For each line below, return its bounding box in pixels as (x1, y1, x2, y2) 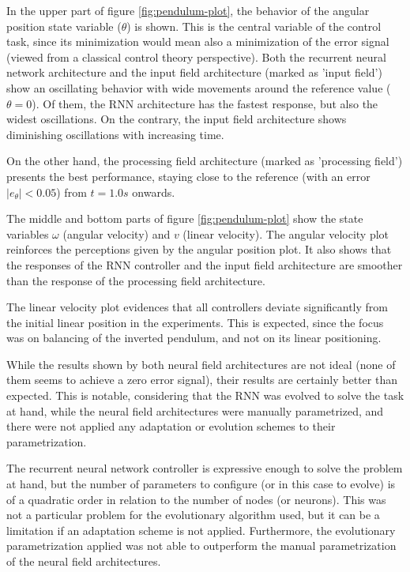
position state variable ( (6, 17, 122, 34)
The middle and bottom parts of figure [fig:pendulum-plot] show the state (6, 210, 363, 227)
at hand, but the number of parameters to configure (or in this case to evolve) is (6, 476, 396, 492)
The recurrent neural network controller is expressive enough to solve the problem (6, 460, 403, 476)
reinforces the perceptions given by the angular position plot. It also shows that (6, 241, 392, 258)
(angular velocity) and (62, 225, 171, 242)
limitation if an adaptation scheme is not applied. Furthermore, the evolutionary (6, 521, 396, 538)
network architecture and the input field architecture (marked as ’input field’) (6, 64, 382, 81)
